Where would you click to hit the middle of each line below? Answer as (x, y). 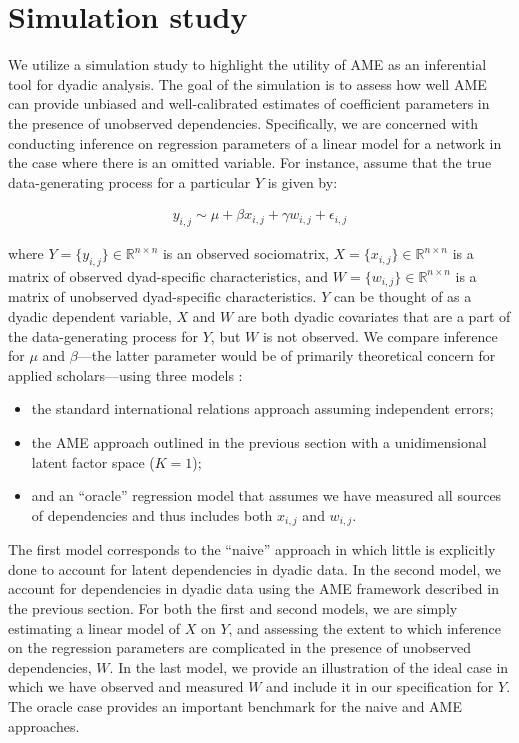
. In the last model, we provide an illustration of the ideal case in (309, 666)
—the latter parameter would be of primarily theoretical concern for (286, 355)
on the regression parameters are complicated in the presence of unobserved (240, 647)
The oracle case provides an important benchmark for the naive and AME (235, 705)
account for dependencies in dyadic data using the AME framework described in (253, 588)
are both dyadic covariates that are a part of (374, 315)
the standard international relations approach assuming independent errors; (262, 408)
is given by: (302, 181)
